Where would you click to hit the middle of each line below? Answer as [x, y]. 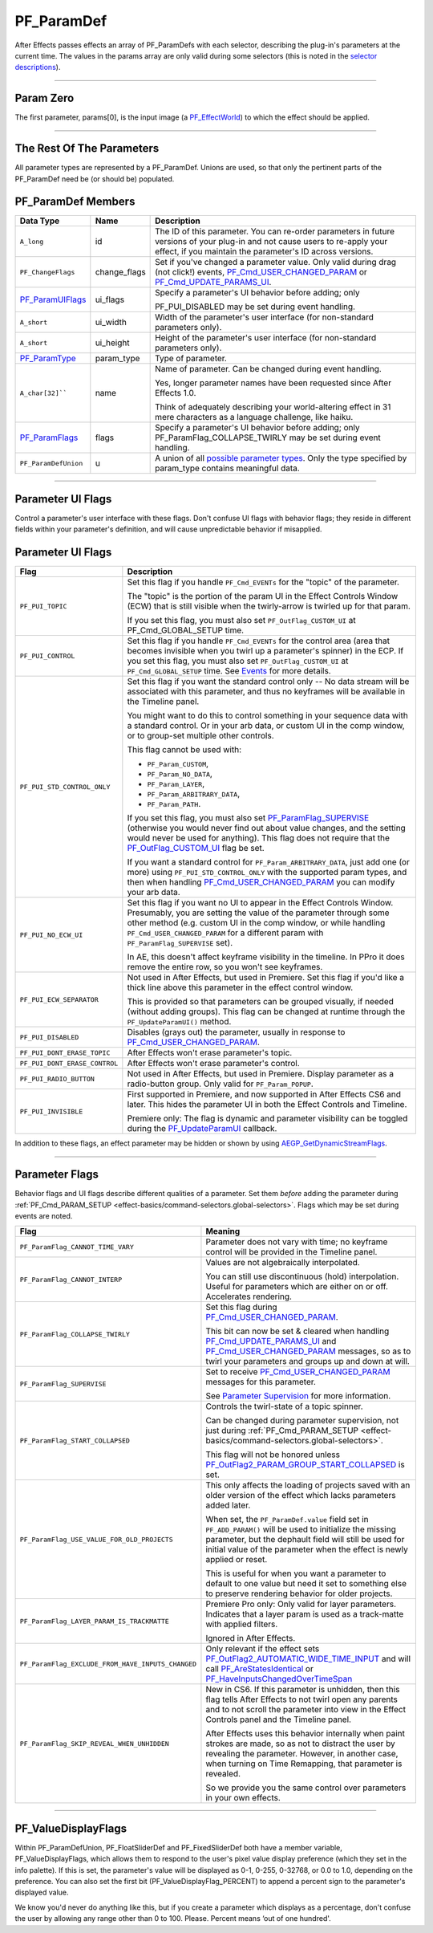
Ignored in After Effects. [251, 1638]
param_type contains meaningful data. [227, 468]
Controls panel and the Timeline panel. [279, 1719]
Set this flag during [241, 1307]
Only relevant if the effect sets [263, 1649]
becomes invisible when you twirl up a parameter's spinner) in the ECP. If [265, 651]
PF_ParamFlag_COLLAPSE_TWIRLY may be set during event [268, 437]
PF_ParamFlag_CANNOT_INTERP [71, 1279]
